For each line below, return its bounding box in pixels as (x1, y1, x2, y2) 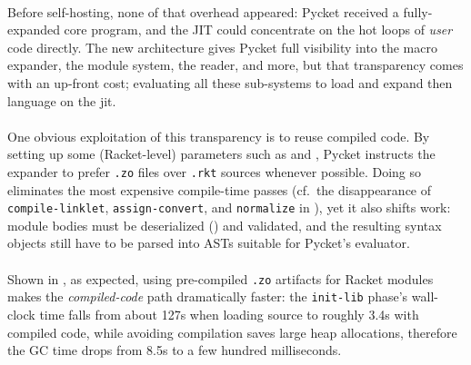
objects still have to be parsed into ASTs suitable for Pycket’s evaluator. (7, 233, 410, 252)
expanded (7, 20, 60, 39)
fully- (403, 2, 433, 21)
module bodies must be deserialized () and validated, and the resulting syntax (7, 215, 442, 234)
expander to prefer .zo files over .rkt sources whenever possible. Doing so (7, 162, 422, 181)
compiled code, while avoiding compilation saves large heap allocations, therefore (7, 322, 457, 341)
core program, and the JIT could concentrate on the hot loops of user (64, 20, 453, 39)
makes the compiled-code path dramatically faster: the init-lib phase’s (7, 287, 408, 306)
